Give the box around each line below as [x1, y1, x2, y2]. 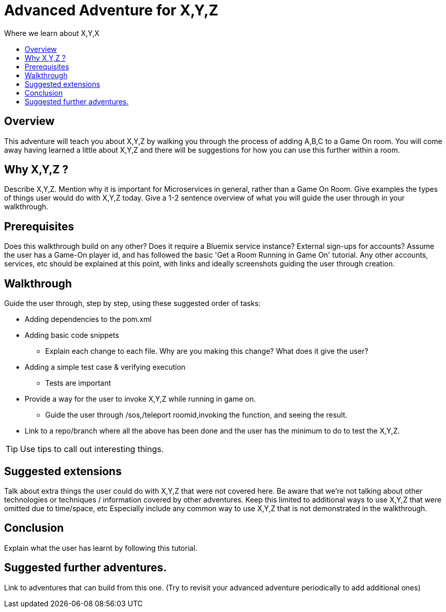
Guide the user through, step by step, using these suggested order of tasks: [4, 299, 261, 308]
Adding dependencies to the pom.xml [25, 315, 152, 324]
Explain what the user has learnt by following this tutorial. [4, 543, 198, 552]
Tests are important [45, 379, 111, 388]
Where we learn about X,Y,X [4, 28, 100, 38]
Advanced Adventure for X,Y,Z [4, 2, 218, 19]
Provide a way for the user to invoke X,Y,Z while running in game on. [25, 394, 256, 404]
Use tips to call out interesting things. [20, 444, 164, 455]
